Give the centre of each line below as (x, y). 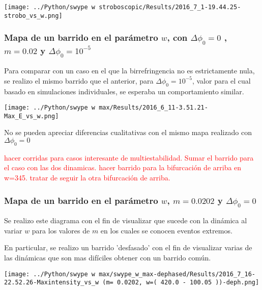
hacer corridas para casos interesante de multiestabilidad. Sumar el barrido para (129, 157)
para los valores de (61, 230)
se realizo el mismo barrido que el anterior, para (79, 80)
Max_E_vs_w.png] (32, 116)
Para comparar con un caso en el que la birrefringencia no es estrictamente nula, (129, 71)
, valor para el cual (221, 80)
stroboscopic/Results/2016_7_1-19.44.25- (170, 7)
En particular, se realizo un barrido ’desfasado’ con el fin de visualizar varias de (128, 247)
